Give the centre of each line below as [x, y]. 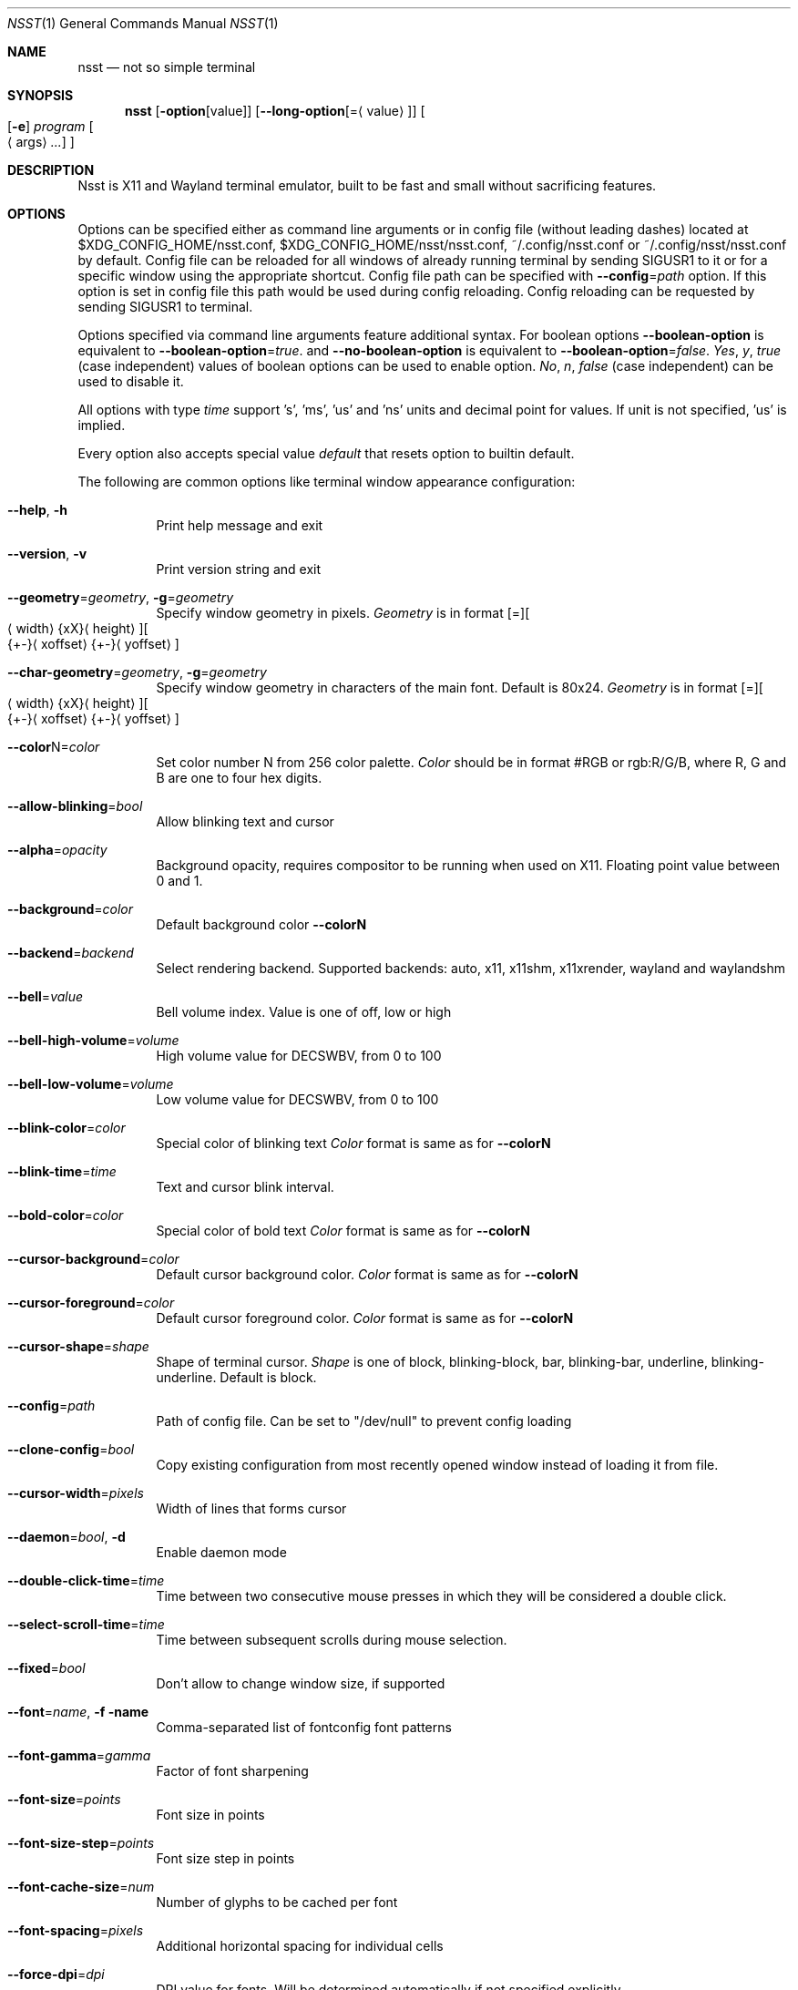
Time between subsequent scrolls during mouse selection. [332, 1640]
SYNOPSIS [41, 95]
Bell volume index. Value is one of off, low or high [304, 1012]
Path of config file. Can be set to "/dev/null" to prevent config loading [364, 1421]
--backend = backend [71, 953]
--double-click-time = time [86, 1580]
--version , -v [47, 554]
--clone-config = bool [71, 1449]
